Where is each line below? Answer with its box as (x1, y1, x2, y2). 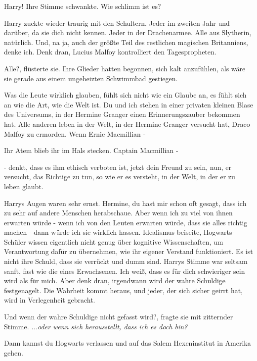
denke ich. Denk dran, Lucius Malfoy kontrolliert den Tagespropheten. (4, 47, 216, 57)
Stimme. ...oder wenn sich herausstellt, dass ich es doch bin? (4, 321, 188, 331)
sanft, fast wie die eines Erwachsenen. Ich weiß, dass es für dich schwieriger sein (4, 265, 245, 276)
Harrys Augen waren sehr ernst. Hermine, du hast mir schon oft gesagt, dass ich (4, 198, 247, 208)
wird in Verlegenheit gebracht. (4, 295, 95, 305)
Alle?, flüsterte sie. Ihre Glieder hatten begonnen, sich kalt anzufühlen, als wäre (4, 63, 246, 73)
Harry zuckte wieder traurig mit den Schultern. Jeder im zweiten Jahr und (4, 17, 230, 28)
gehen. (4, 347, 23, 358)
